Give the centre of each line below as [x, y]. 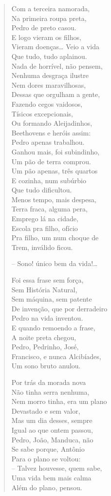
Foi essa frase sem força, [47, 280]
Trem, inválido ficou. [42, 247]
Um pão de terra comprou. [51, 161]
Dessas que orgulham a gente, [56, 94]
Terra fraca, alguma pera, [49, 209]
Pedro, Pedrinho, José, [45, 347]
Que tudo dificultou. [42, 190]
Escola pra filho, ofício [45, 228]
